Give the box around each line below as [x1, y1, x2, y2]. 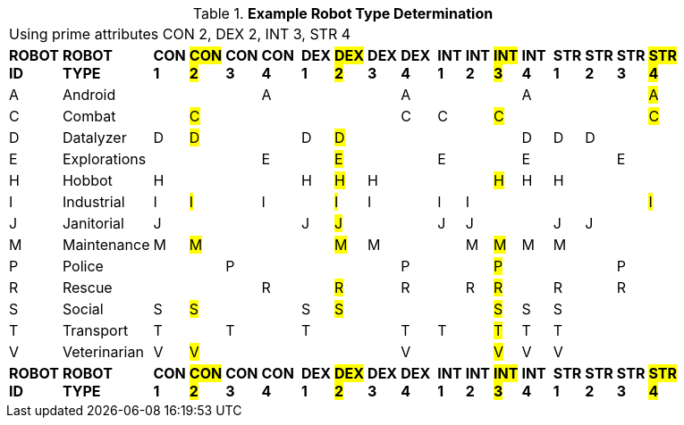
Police [62, 257, 104, 275]
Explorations [62, 150, 147, 168]
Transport [62, 321, 129, 339]
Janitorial [62, 214, 124, 232]
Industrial [62, 193, 125, 211]
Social [62, 300, 104, 318]
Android [62, 86, 116, 104]
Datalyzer [62, 129, 127, 146]
